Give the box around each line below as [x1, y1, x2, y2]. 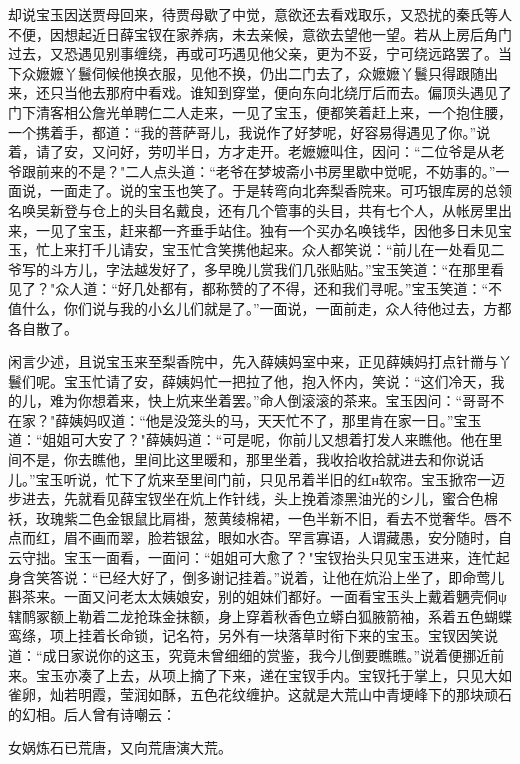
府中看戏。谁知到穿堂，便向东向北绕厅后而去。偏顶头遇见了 [119, 82, 512, 103]
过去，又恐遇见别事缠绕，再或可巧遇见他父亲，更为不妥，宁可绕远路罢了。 [8, 43, 498, 64]
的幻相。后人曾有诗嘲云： [8, 703, 176, 724]
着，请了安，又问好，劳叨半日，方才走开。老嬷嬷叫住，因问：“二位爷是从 [8, 141, 491, 162]
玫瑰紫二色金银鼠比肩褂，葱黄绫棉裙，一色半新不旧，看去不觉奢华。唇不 [35, 507, 512, 528]
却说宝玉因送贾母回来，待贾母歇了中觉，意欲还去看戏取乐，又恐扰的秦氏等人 [8, 4, 512, 24]
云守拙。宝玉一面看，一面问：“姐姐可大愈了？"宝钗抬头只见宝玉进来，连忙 [8, 547, 496, 568]
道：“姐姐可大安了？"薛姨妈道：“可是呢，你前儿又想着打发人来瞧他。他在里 [8, 429, 503, 450]
